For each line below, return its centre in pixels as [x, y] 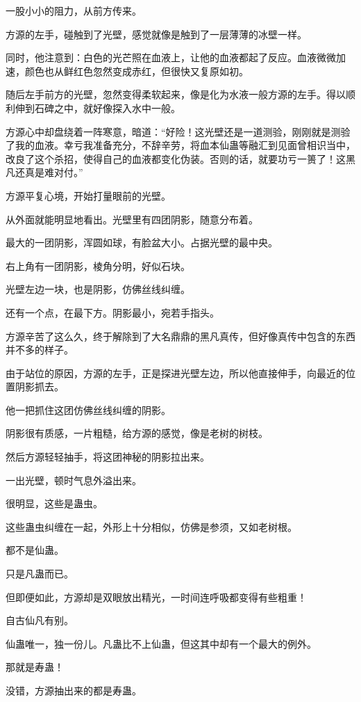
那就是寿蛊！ [35, 667]
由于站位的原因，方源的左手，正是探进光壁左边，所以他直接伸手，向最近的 [176, 373]
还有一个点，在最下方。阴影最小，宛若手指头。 [112, 312]
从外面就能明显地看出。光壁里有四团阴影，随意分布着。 [132, 219]
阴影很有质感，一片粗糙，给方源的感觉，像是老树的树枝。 [137, 433]
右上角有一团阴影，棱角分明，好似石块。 [98, 265]
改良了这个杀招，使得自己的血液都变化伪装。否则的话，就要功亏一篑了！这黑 [180, 158]
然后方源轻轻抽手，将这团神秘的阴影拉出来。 [108, 457]
